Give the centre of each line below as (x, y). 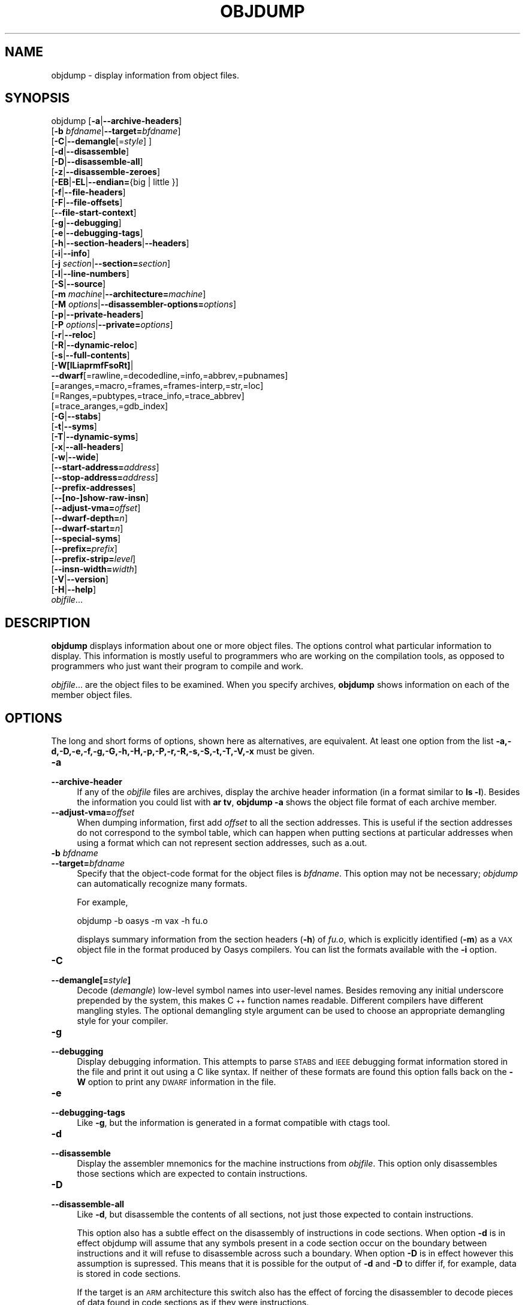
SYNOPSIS (37, 98)
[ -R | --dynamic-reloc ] (94, 345)
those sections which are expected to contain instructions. (192, 1174)
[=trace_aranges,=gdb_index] (110, 406)
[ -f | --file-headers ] (88, 192)
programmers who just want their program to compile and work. (177, 666)
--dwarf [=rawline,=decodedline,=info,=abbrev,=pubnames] (170, 376)
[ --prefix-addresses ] (93, 488)
